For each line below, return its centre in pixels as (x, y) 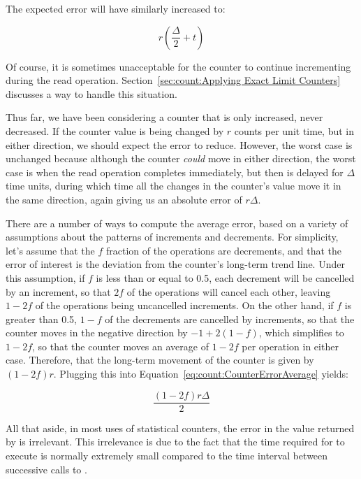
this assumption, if (45, 277)
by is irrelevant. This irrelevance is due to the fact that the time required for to (175, 442)
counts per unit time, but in (294, 130)
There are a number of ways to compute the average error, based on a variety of (177, 223)
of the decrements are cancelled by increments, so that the (230, 319)
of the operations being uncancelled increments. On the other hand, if (184, 305)
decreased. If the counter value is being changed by (115, 130)
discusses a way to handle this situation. (91, 93)
